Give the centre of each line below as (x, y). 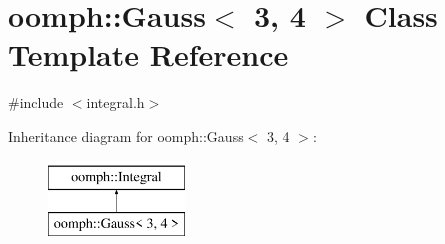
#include (36, 102)
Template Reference (148, 54)
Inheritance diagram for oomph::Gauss (126, 135)
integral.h (115, 102)
